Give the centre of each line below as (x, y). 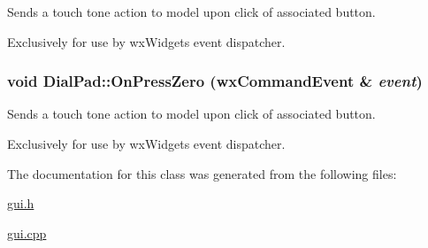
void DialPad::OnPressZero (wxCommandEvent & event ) (215, 81)
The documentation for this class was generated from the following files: (202, 173)
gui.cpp (27, 232)
